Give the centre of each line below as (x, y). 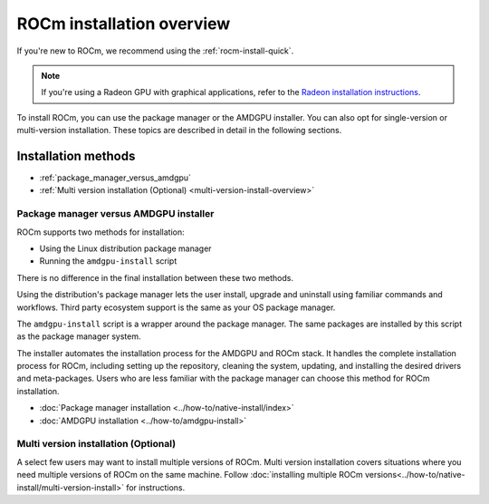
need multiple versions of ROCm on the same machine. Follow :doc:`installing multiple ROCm (190, 475)
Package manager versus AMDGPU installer (115, 214)
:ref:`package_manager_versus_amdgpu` (115, 178)
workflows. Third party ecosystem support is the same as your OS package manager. (176, 307)
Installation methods (76, 155)
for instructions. (155, 487)
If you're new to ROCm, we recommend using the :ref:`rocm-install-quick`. (155, 51)
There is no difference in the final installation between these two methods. (155, 277)
